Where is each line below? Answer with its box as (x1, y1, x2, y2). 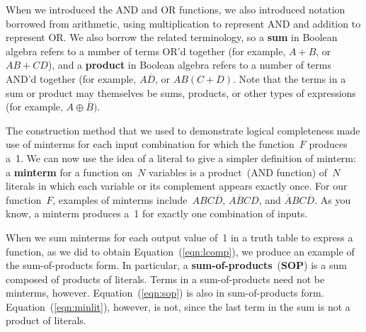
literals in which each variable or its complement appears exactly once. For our (6, 178, 348, 193)
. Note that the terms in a (233, 71, 346, 86)
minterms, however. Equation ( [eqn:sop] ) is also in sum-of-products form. (6, 285, 324, 300)
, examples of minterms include (52, 192, 188, 207)
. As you (314, 192, 351, 207)
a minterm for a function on (6, 164, 133, 179)
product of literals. (6, 313, 86, 328)
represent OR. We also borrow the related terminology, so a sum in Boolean (6, 30, 338, 45)
